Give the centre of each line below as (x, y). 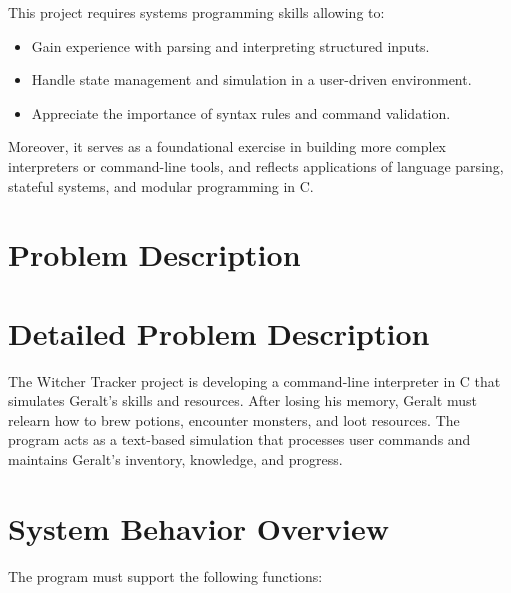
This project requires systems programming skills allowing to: (196, 12)
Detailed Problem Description (219, 332)
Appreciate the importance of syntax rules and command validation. (241, 112)
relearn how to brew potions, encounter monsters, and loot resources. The (234, 419)
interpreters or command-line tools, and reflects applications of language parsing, (256, 165)
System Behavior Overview (199, 527)
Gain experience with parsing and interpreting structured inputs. (230, 45)
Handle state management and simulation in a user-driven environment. (251, 79)
